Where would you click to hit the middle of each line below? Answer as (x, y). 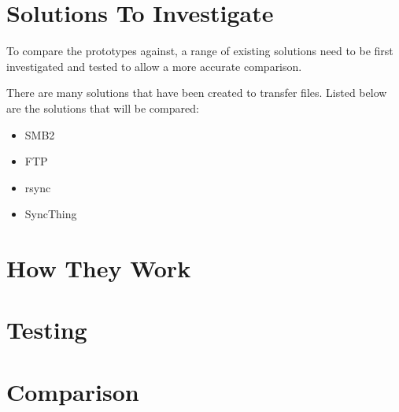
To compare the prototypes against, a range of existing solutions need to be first (200, 51)
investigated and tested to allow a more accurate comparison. (154, 66)
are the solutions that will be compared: (103, 108)
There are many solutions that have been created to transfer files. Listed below (197, 93)
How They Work (99, 268)
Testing (47, 330)
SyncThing (51, 214)
